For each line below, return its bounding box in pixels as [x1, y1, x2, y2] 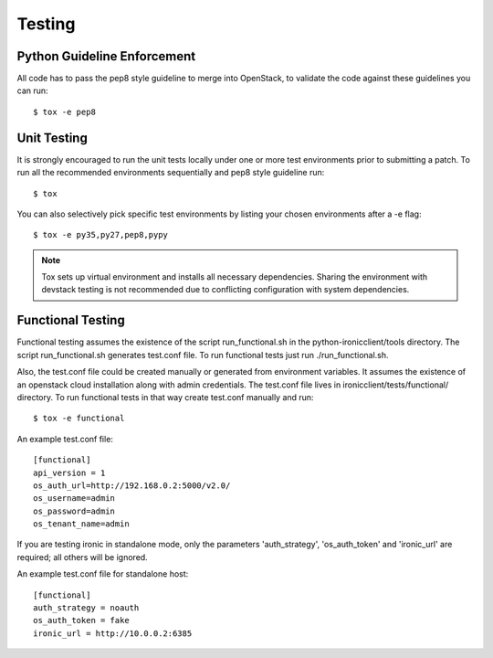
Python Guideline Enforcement [16, 48, 196, 64]
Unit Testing [16, 130, 89, 145]
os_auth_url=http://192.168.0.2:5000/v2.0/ [33, 480, 231, 491]
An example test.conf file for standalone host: [16, 568, 189, 579]
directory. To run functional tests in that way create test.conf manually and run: [16, 391, 314, 402]
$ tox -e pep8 [33, 106, 96, 117]
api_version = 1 [33, 467, 106, 478]
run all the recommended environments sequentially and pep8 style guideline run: [16, 167, 325, 178]
